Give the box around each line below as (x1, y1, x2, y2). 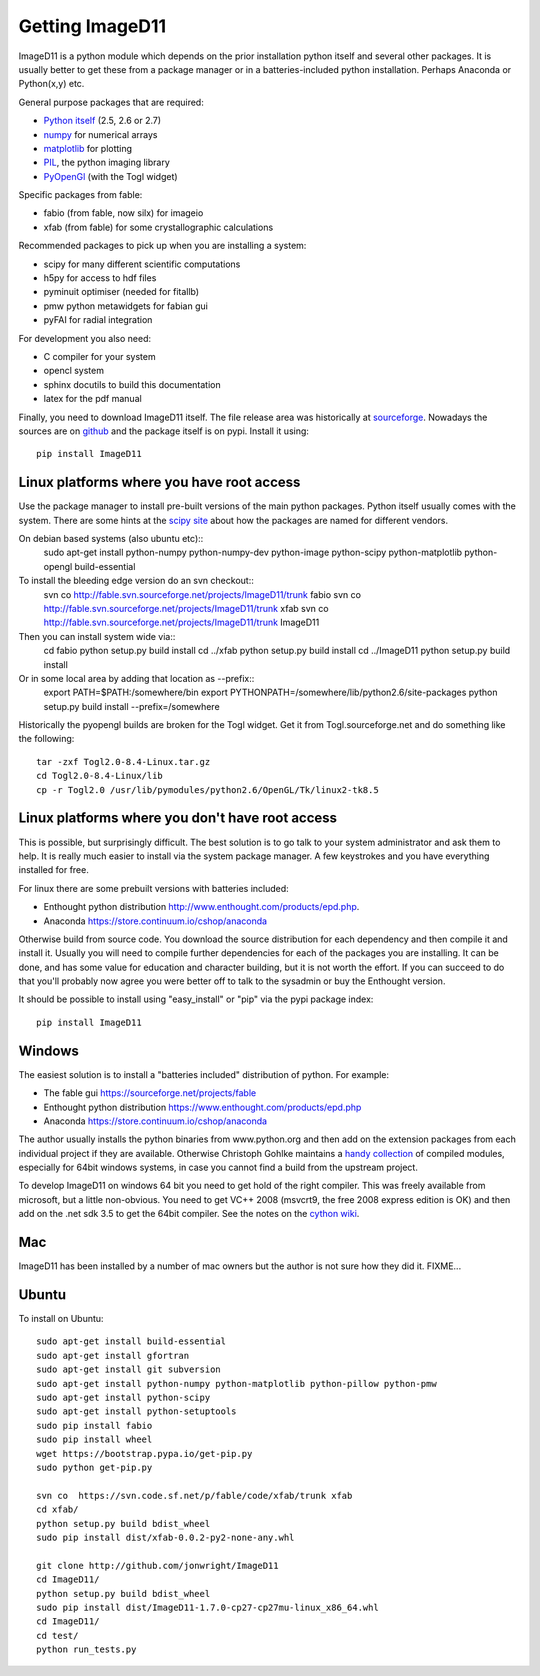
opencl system (43, 365, 105, 377)
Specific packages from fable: (18, 189, 143, 201)
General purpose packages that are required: (18, 96, 204, 108)
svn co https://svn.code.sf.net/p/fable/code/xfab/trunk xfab (36, 1490, 353, 1501)
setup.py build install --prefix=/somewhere (43, 700, 220, 712)
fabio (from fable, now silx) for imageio (43, 207, 204, 219)
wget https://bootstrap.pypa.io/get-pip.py (36, 1448, 253, 1459)
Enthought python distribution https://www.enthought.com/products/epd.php (43, 1101, 362, 1113)
